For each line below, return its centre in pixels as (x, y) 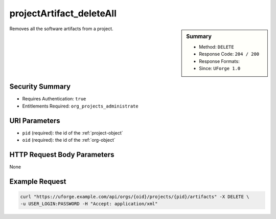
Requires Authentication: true (54, 99)
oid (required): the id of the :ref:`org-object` (69, 140)
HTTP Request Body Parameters (62, 154)
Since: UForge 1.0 (220, 68)
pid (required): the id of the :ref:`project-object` (73, 133)
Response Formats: (219, 61)
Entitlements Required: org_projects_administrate (80, 106)
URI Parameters (35, 121)
